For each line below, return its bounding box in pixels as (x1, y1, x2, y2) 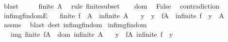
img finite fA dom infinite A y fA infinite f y (10, 29, 173, 39)
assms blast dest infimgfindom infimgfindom (3, 20, 147, 30)
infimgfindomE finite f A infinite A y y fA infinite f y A (3, 10, 224, 20)
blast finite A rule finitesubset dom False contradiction (3, 1, 219, 10)
